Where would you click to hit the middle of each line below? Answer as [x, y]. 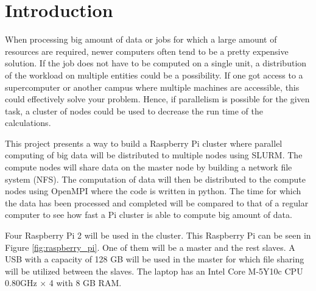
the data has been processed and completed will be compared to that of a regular [157, 202]
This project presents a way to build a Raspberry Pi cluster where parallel [144, 143]
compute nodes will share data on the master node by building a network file [149, 167]
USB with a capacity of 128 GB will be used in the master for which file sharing [155, 259]
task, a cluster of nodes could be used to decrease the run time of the [134, 110]
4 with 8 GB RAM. [85, 283]
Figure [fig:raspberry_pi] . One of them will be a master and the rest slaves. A [150, 247]
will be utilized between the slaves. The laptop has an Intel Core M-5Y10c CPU [154, 271]
